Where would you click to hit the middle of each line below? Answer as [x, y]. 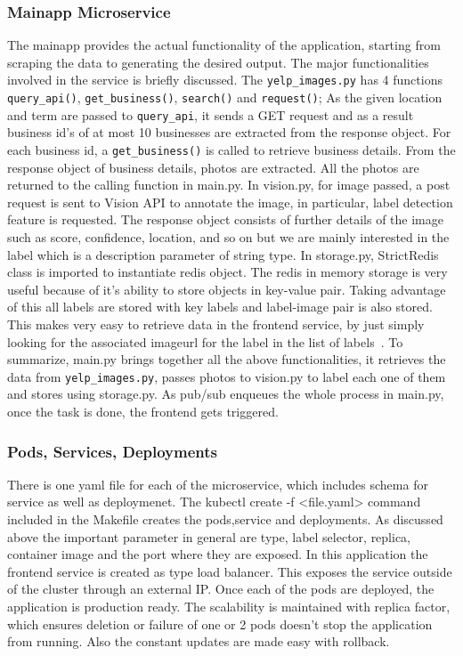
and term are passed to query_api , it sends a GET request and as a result [211, 114]
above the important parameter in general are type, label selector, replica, [209, 536]
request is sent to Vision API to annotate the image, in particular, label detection [230, 202]
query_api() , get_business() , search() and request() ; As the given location [225, 97]
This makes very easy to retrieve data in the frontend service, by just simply [216, 324]
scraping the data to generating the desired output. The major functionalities [218, 62]
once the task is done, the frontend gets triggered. [143, 411]
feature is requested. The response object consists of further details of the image [225, 219]
